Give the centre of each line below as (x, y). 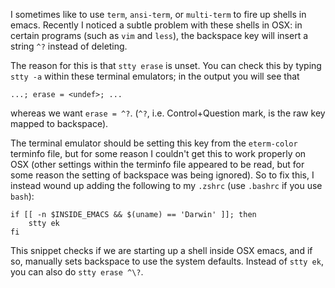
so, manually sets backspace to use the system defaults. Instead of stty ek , (167, 261)
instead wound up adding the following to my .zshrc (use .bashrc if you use (166, 185)
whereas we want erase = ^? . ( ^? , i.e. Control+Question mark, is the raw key (168, 113)
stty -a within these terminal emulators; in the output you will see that (155, 76)
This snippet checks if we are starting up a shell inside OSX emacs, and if (161, 250)
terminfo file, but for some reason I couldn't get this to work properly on (158, 153)
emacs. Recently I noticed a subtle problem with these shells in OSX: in (156, 25)
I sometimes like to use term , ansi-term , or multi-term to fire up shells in (158, 14)
